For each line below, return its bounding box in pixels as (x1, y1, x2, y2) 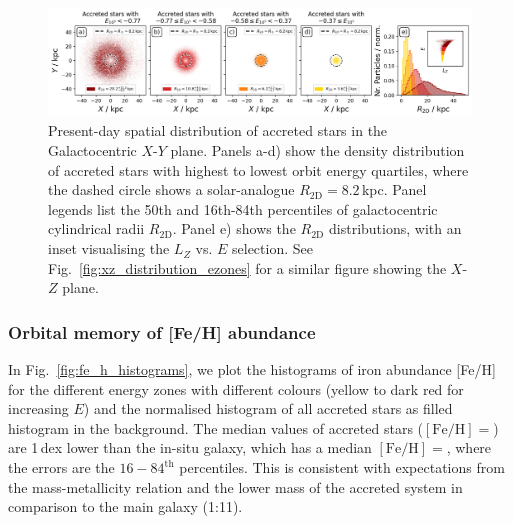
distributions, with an (329, 218, 462, 239)
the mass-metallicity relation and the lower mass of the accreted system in (8, 476, 463, 497)
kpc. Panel (361, 179, 427, 200)
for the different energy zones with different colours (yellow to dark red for (8, 378, 464, 399)
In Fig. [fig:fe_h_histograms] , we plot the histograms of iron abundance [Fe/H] (8, 359, 496, 380)
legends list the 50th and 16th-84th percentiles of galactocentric (48, 198, 438, 219)
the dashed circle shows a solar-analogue (48, 179, 295, 200)
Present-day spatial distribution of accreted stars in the (48, 120, 388, 141)
